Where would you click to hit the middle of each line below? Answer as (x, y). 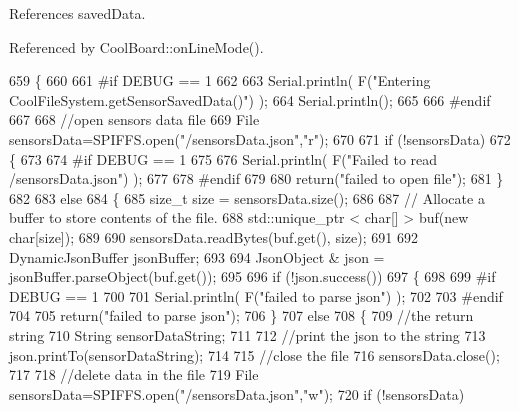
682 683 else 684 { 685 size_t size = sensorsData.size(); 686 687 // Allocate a (247, 197)
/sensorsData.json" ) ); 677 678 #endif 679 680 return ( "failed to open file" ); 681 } (256, 178)
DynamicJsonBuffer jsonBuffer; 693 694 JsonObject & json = (197, 256)
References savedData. (77, 13)
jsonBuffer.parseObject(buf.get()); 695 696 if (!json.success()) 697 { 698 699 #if (252, 276)
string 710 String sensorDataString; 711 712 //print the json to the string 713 (247, 334)
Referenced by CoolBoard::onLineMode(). (136, 46)
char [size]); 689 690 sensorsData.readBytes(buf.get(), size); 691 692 (213, 236)
